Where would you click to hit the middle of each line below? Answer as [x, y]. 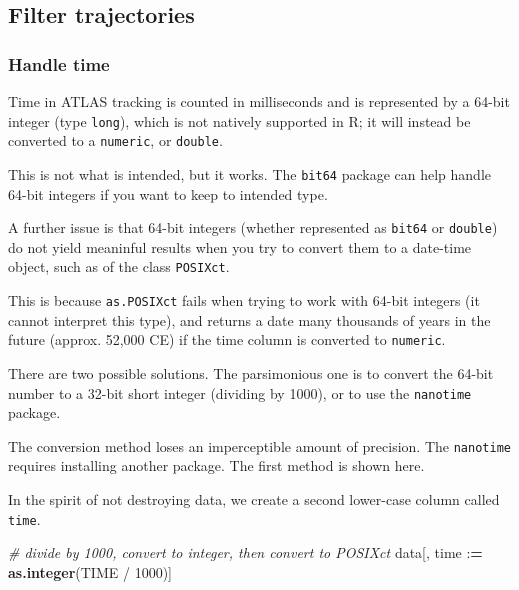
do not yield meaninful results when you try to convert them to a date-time [240, 246]
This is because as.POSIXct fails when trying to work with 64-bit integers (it [244, 300]
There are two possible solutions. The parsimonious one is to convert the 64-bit [251, 372]
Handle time [59, 63]
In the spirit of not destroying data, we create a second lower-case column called [254, 499]
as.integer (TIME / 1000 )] [90, 571]
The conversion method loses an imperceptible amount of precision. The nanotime [259, 445]
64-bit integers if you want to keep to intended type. [168, 193]
